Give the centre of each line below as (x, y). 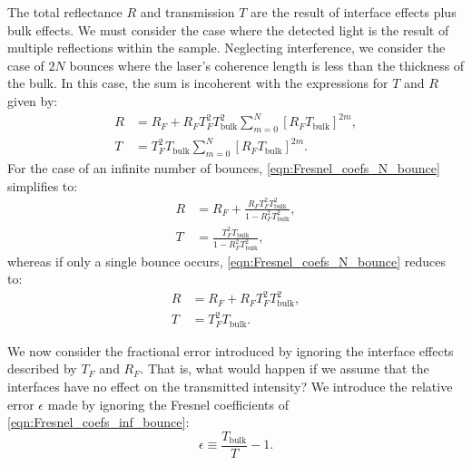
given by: (33, 100)
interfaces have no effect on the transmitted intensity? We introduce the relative (230, 386)
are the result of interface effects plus (354, 12)
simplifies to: (43, 185)
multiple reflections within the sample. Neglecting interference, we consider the (226, 48)
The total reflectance (65, 12)
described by (42, 368)
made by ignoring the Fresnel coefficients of (168, 404)
